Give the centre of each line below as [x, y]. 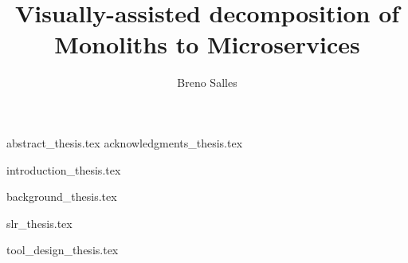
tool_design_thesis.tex [63, 250]
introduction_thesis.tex [64, 169]
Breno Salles [207, 82]
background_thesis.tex [62, 196]
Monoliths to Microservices [207, 44]
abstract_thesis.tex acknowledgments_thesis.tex [125, 142]
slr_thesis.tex [39, 223]
